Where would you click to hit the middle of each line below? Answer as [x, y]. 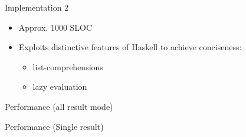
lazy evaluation [60, 87]
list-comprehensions [68, 66]
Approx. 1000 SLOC [55, 27]
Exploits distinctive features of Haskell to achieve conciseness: [130, 47]
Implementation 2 [37, 7]
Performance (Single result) [54, 126]
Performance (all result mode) [59, 106]
